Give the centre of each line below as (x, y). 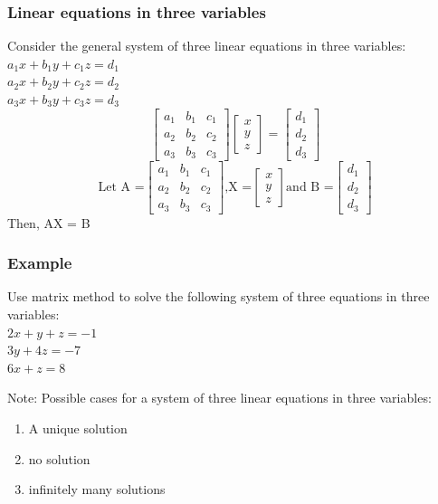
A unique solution (78, 428)
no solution (59, 458)
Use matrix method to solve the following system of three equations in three (219, 296)
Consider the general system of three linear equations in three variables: (207, 46)
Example (40, 263)
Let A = (121, 187)
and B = (310, 187)
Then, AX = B (49, 222)
